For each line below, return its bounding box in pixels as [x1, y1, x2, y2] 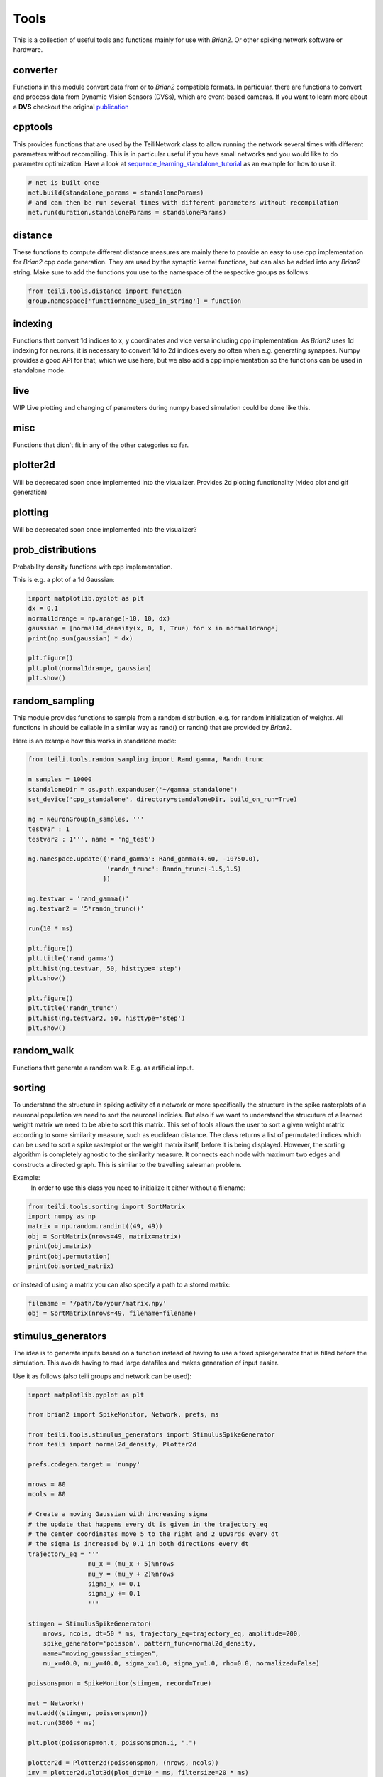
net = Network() [28, 1699, 85, 1707]
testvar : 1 [28, 825, 70, 833]
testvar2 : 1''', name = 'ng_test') [28, 835, 156, 843]
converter [13, 64, 58, 76]
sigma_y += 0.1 [87, 1589, 141, 1598]
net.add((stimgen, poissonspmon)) [28, 1709, 148, 1717]
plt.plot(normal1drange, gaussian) [28, 664, 152, 672]
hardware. [13, 45, 43, 53]
